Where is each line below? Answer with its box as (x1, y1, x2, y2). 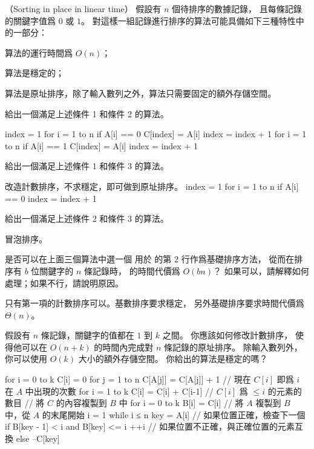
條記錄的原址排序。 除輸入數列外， (164, 340, 303, 353)
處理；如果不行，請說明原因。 (5, 276, 123, 289)
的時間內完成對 (94, 340, 154, 353)
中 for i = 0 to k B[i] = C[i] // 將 (119, 396, 244, 409)
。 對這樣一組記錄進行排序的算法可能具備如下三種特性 (81, 14, 296, 27)
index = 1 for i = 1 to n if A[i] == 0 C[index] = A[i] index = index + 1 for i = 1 (5, 128, 307, 140)
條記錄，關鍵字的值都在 (41, 329, 134, 341)
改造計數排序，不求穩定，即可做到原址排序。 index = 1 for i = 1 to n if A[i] (5, 179, 299, 192)
